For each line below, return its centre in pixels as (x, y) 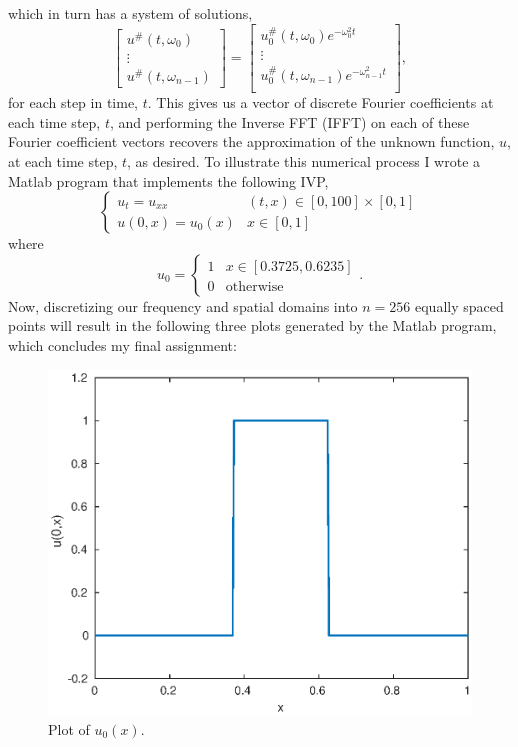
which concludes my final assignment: (122, 344)
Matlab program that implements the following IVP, (168, 180)
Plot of (69, 728)
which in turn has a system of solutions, (130, 13)
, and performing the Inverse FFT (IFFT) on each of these (289, 121)
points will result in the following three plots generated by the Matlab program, (252, 325)
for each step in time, (73, 102)
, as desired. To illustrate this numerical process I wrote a (304, 160)
